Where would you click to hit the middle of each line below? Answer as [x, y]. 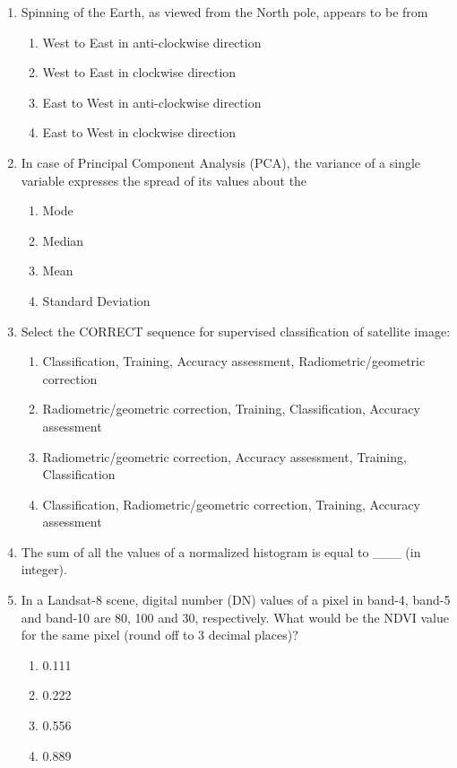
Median [63, 240]
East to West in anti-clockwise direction [152, 102]
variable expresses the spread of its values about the [164, 180]
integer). [44, 569]
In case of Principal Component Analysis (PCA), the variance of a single [221, 162]
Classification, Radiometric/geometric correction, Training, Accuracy [231, 504]
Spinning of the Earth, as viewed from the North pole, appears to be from [224, 12]
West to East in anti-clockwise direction [152, 42]
